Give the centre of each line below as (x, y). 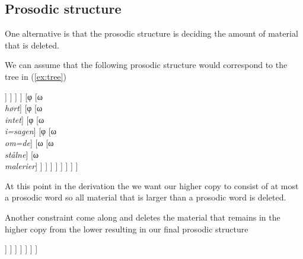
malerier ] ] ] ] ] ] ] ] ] (42, 166)
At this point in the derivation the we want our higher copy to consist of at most (152, 185)
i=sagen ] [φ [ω (31, 131)
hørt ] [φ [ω (24, 108)
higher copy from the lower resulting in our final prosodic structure (127, 229)
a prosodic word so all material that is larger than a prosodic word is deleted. (146, 197)
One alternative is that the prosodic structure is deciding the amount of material (151, 33)
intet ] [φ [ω (25, 119)
